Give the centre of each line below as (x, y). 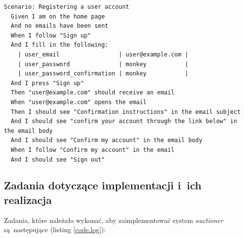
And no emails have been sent (60, 26)
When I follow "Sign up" (51, 35)
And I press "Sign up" (47, 83)
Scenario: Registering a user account (67, 7)
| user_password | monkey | (103, 64)
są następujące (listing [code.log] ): (55, 229)
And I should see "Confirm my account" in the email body (107, 140)
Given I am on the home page (58, 16)
